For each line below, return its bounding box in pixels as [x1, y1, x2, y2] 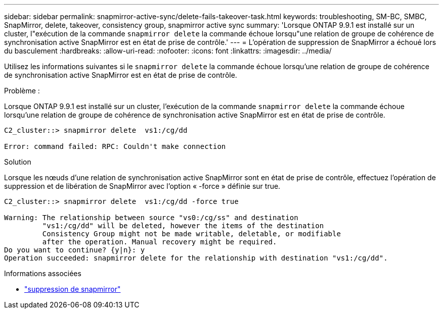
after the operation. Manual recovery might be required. [42, 238, 277, 246]
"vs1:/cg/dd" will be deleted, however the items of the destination [42, 222, 324, 230]
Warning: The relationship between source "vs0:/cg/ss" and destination [4, 214, 298, 222]
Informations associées [4, 269, 81, 278]
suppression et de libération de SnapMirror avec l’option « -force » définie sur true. [4, 182, 281, 190]
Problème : [4, 86, 40, 95]
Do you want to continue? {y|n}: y [4, 246, 145, 254]
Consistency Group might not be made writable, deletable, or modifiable [42, 230, 341, 238]
